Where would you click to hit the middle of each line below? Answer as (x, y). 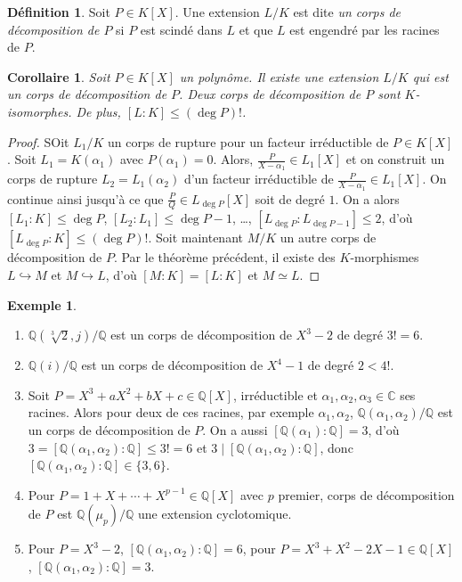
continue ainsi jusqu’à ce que (85, 198)
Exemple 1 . (42, 304)
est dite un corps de (347, 12)
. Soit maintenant (195, 238)
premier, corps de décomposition (366, 494)
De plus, (98, 111)
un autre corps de (328, 238)
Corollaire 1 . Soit (59, 76)
